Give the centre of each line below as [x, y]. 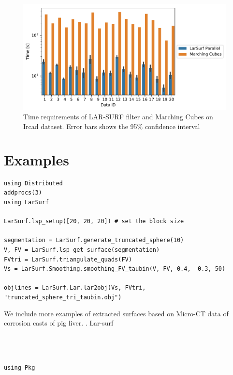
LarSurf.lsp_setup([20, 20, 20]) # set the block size [94, 221]
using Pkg [20, 368]
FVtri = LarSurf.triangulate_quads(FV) [68, 259]
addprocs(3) [23, 193]
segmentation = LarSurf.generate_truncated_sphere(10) [94, 240]
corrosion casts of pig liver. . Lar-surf [59, 323]
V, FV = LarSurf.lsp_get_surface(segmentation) [82, 250]
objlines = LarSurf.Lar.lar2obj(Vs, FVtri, [75, 288]
